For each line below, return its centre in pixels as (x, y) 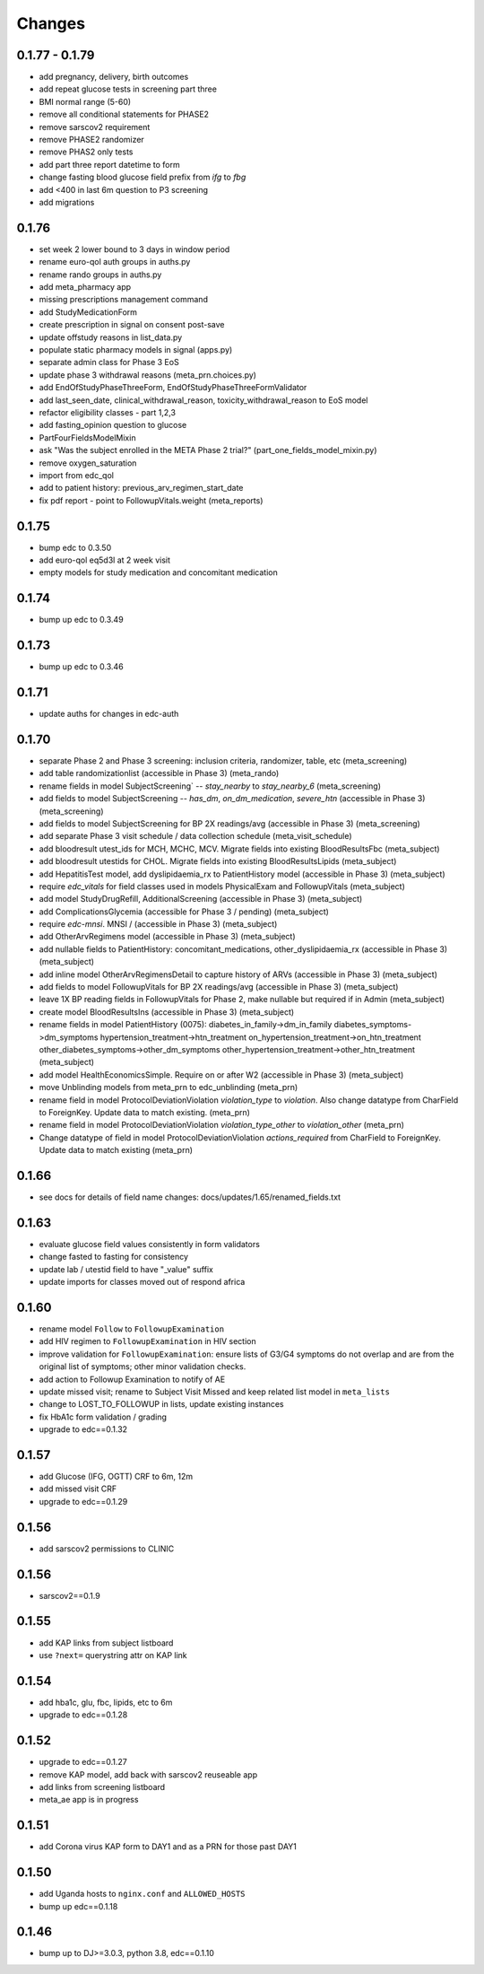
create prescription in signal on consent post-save (132, 325)
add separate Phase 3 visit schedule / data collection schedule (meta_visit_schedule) (196, 836)
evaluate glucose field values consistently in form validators (149, 1244)
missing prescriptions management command (123, 300)
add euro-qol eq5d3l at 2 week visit (104, 560)
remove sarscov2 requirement (95, 127)
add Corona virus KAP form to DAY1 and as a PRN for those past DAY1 (168, 1847)
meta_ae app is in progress (89, 1800)
